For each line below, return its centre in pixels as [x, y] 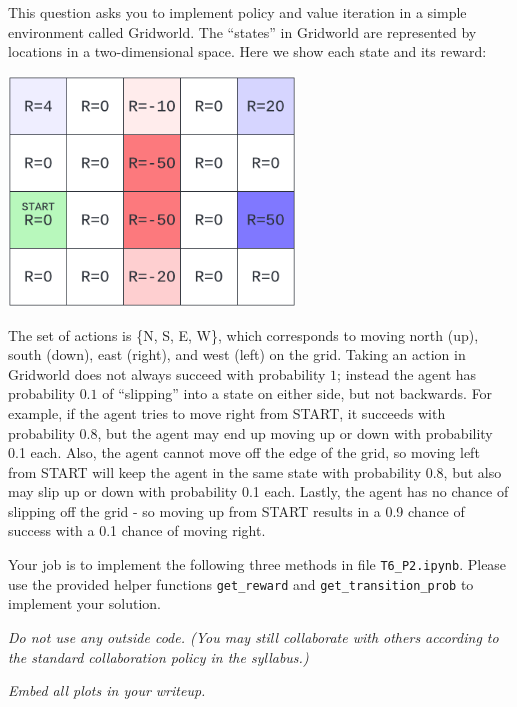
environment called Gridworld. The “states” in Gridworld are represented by [242, 31]
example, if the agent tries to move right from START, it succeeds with [227, 412]
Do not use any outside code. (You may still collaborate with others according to [253, 636]
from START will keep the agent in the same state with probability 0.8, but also [255, 471]
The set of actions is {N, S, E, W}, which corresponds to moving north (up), [243, 334]
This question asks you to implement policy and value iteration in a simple [237, 12]
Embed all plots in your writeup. [107, 690]
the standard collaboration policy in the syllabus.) [158, 656]
